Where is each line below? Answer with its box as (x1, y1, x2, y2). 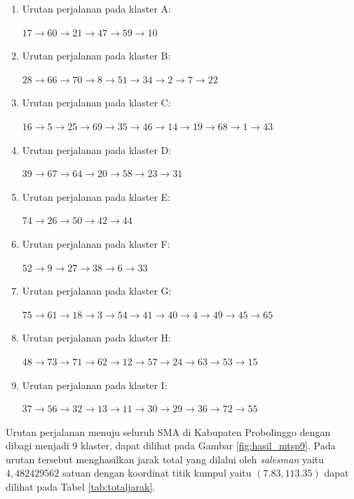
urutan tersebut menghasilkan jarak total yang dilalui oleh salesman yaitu (6, 451, 325, 466)
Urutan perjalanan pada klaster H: (22, 330, 171, 345)
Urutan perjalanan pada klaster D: (22, 142, 172, 157)
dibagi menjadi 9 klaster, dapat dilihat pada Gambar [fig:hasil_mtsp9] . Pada (6, 438, 336, 453)
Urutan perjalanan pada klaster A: (22, 1, 171, 15)
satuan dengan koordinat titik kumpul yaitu (62, 465, 252, 480)
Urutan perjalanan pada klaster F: (22, 236, 170, 251)
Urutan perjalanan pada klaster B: (22, 48, 171, 63)
